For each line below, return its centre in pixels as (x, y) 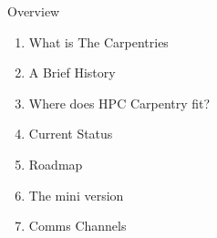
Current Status (71, 134)
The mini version (76, 195)
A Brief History (72, 72)
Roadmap (56, 164)
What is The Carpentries (98, 41)
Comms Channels (77, 226)
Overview (34, 11)
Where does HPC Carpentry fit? (119, 103)
